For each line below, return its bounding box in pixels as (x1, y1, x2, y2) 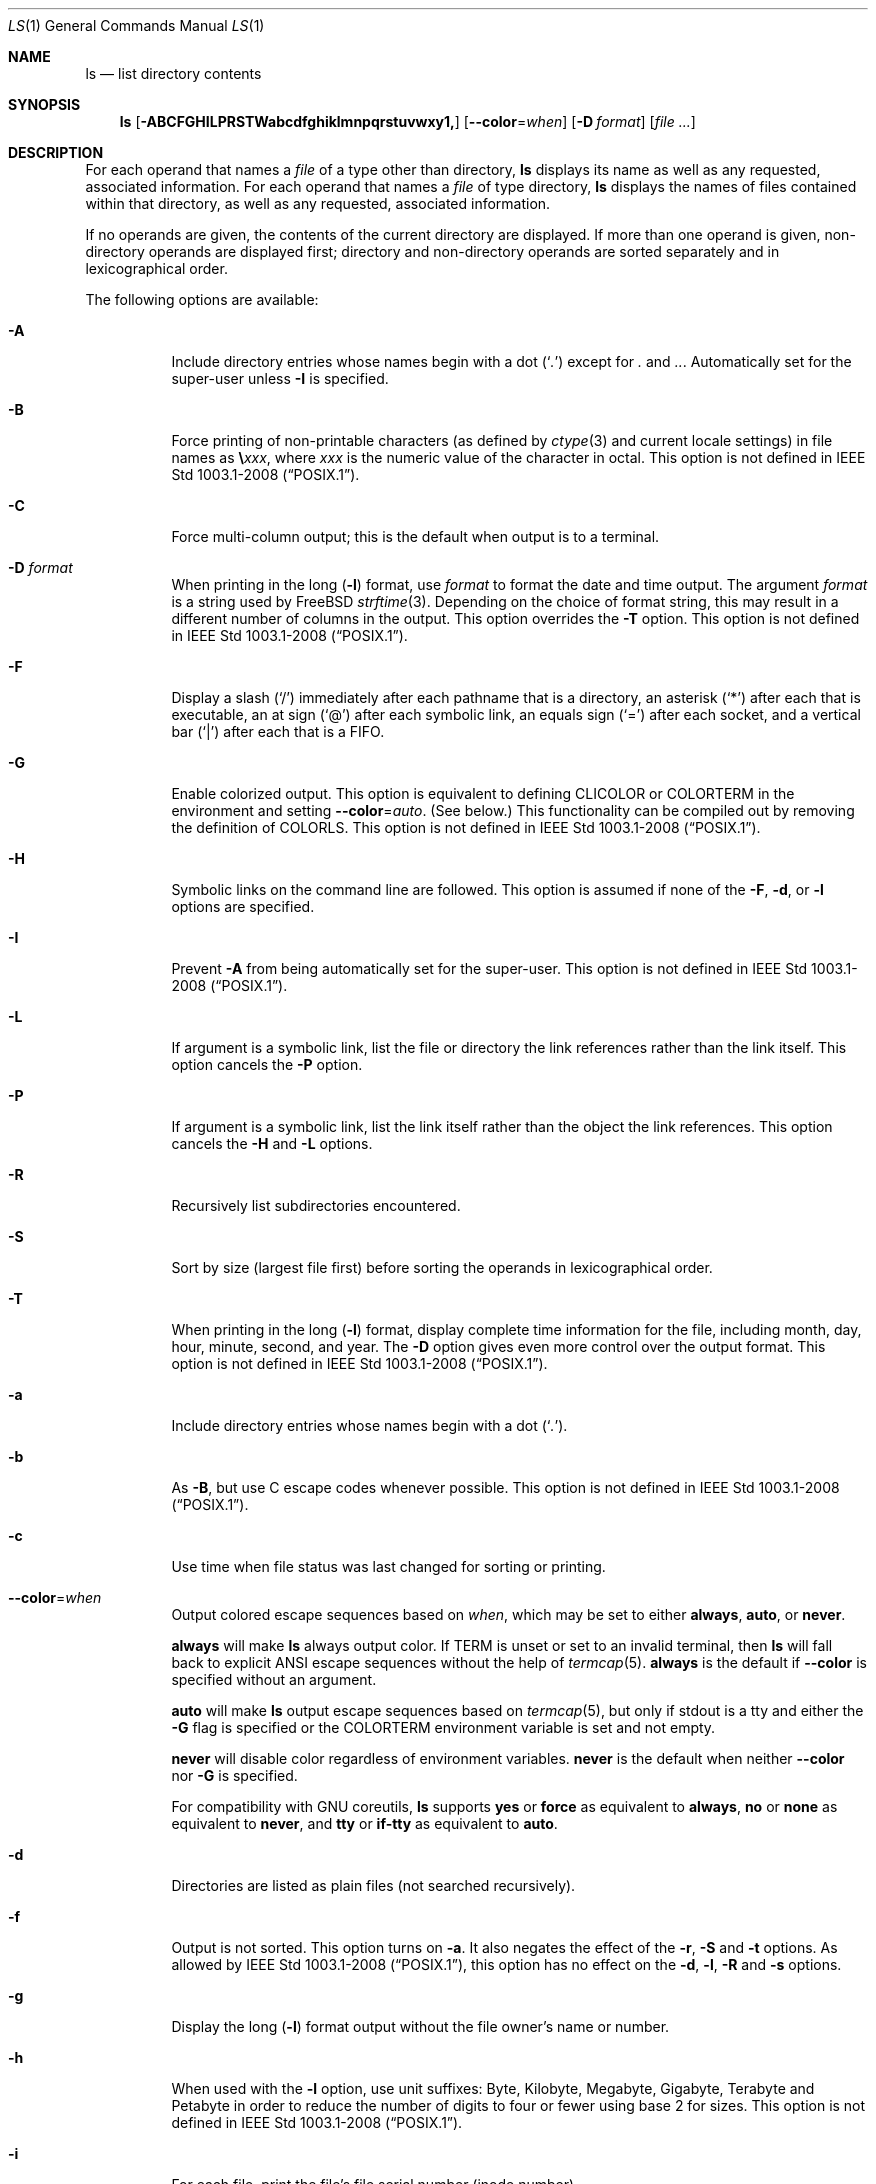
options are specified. (171, 898, 315, 915)
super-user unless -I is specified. (171, 370, 389, 387)
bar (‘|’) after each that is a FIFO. (171, 723, 385, 740)
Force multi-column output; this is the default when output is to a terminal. (171, 528, 660, 545)
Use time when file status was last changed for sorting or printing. (171, 1558, 606, 1575)
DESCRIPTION (8, 144, 104, 161)
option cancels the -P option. (171, 1056, 363, 1073)
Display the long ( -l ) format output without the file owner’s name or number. (171, 2018, 670, 2035)
